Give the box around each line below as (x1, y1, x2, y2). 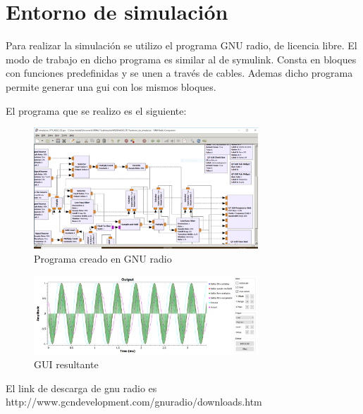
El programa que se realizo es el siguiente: (6, 103, 187, 118)
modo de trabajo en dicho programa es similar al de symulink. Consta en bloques (6, 51, 357, 66)
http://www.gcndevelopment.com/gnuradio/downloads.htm (6, 394, 262, 409)
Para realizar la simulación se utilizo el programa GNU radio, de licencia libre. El (6, 38, 357, 53)
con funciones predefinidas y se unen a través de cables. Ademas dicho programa (6, 65, 353, 80)
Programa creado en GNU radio (34, 251, 172, 265)
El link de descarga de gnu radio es (6, 380, 157, 395)
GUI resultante (34, 357, 99, 371)
